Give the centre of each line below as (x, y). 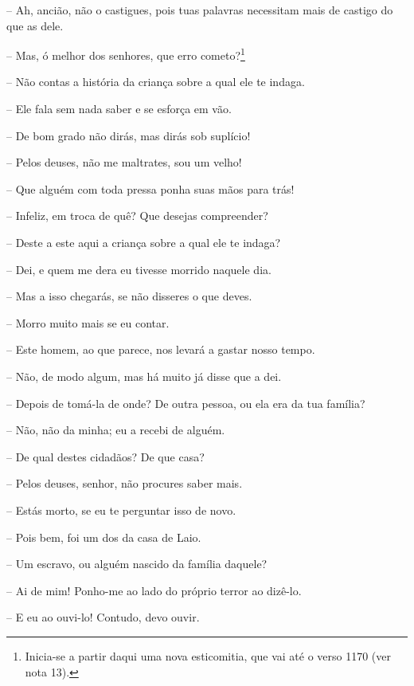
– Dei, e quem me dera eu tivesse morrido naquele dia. (139, 269)
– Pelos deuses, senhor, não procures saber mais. (125, 483)
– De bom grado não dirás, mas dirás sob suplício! (129, 135)
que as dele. (35, 25)
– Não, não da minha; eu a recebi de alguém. (116, 430)
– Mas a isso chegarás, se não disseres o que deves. (129, 296)
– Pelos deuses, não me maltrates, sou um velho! (124, 162)
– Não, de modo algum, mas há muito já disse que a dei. (144, 376)
